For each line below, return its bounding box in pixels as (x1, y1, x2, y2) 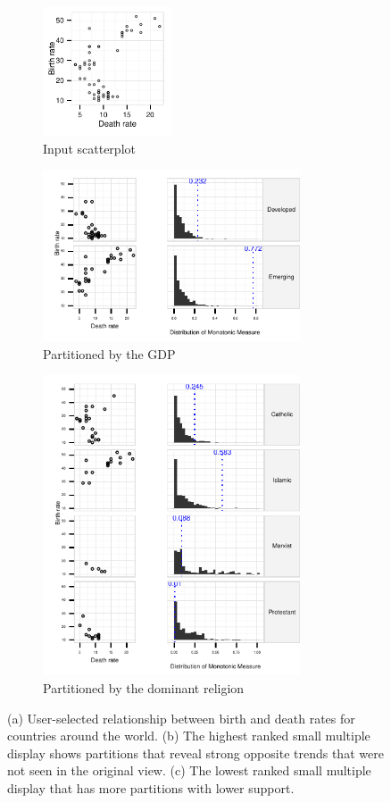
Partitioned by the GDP (43, 344, 176, 363)
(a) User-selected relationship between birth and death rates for (7, 708, 355, 727)
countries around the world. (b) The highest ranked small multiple (7, 726, 370, 745)
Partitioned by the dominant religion (43, 678, 245, 697)
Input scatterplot (43, 138, 136, 157)
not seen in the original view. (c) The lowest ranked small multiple (7, 761, 371, 780)
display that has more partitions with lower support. (7, 778, 295, 797)
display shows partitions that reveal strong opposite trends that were (7, 743, 384, 762)
